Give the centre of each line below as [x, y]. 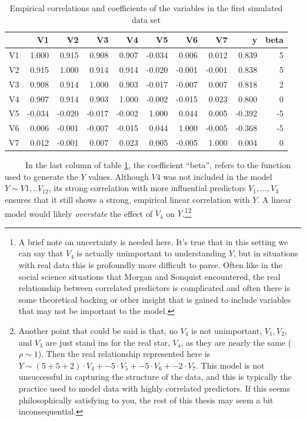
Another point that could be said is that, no [98, 330]
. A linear [275, 199]
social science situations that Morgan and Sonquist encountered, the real [149, 276]
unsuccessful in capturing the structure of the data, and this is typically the [155, 377]
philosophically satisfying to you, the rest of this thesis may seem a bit [146, 400]
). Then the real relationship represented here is [124, 354]
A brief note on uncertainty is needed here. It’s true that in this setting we [153, 241]
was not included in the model [218, 176]
